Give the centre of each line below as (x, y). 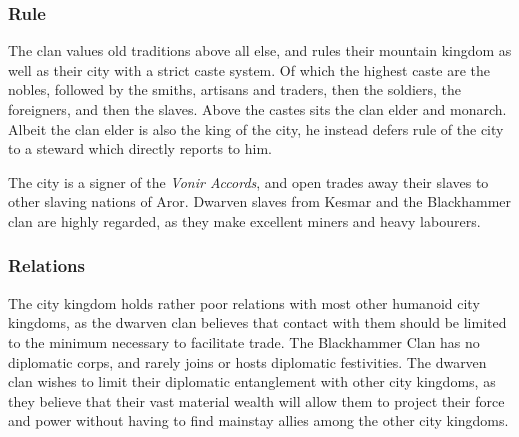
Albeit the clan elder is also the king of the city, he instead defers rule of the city (256, 128)
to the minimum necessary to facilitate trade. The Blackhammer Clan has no (244, 341)
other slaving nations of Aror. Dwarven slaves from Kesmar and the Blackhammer (260, 201)
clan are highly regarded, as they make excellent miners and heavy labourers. (244, 220)
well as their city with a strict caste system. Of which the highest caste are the (249, 69)
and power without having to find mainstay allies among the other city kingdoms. (258, 420)
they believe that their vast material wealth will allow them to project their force (256, 400)
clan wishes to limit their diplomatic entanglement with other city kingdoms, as (252, 381)
